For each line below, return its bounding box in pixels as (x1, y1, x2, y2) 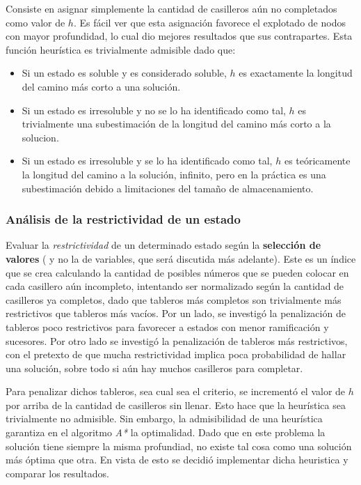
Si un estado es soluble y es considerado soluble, (22, 66, 227, 80)
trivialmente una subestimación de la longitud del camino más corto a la (22, 116, 331, 131)
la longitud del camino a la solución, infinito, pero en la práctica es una (22, 167, 326, 181)
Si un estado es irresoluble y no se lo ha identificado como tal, (22, 102, 286, 117)
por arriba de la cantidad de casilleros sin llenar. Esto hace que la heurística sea (6, 397, 346, 412)
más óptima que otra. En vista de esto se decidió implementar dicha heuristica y (6, 452, 348, 467)
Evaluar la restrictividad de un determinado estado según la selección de (6, 238, 321, 252)
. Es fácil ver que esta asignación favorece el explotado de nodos (73, 15, 346, 29)
